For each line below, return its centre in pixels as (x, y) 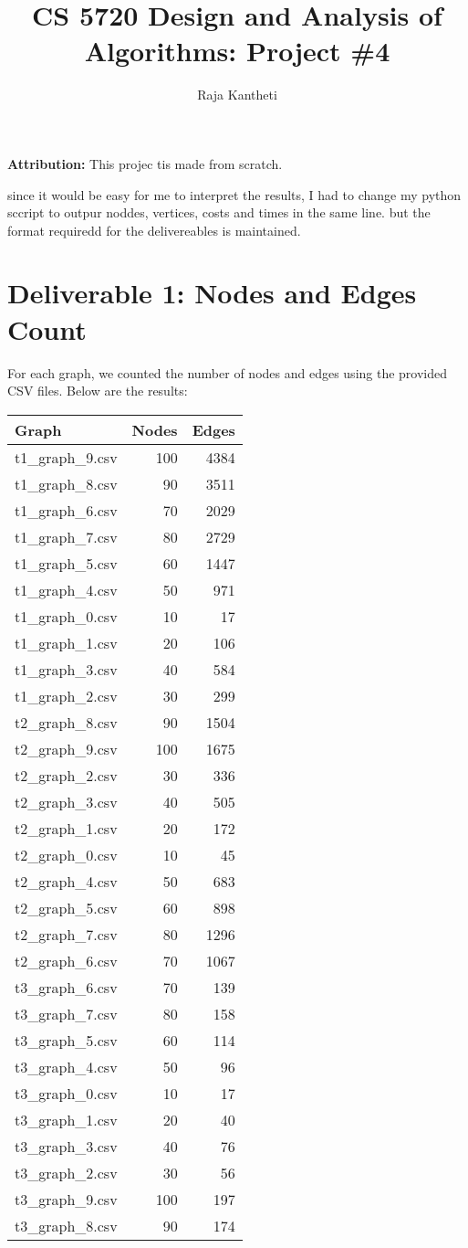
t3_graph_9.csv (66, 1199)
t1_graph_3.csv (66, 669)
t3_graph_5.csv (66, 1040)
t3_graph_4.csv (66, 1066)
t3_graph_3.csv (66, 1146)
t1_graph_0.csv (66, 616)
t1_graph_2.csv (66, 695)
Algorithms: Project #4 (237, 51)
